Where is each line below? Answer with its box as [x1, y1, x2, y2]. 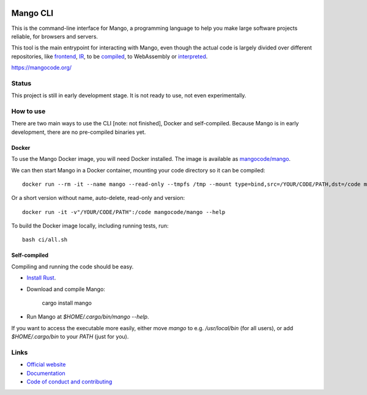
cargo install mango [42, 300, 92, 307]
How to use [11, 107, 46, 116]
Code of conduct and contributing [26, 378, 113, 385]
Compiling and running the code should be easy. [11, 263, 134, 270]
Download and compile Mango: [26, 285, 105, 293]
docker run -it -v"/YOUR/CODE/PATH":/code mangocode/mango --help [22, 209, 226, 215]
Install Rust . [26, 274, 56, 281]
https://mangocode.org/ [11, 64, 72, 72]
